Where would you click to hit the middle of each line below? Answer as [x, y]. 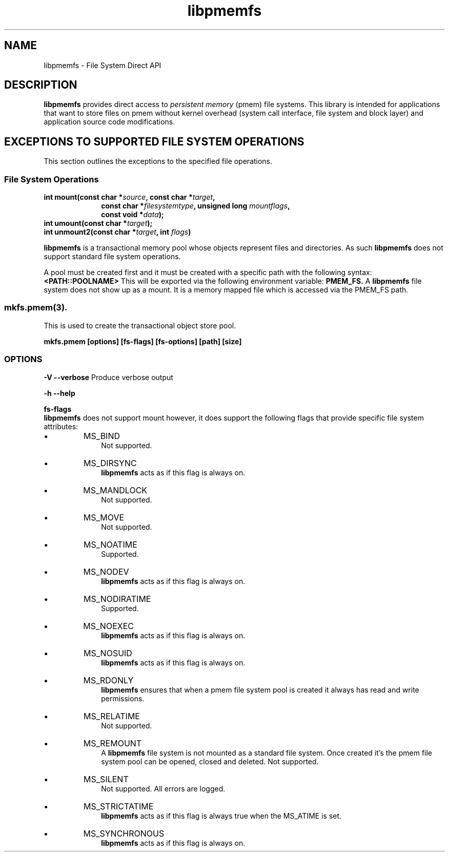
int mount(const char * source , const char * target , [129, 197]
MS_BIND [102, 436]
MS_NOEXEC [108, 626]
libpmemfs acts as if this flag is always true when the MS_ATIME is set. [221, 816]
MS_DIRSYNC [110, 463]
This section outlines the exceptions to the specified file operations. [158, 161]
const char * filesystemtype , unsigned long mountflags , [196, 206]
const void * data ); [132, 215]
